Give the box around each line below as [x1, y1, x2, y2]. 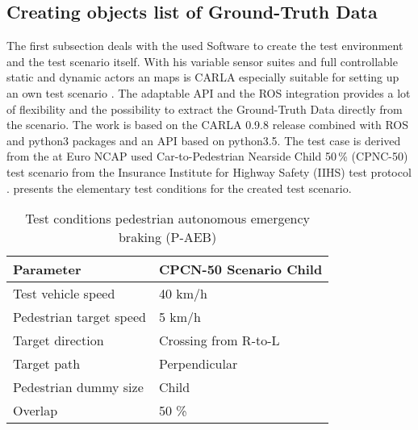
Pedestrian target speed [13, 307, 146, 327]
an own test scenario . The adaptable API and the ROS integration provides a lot [6, 84, 411, 101]
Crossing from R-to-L [158, 331, 280, 350]
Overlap [13, 401, 58, 420]
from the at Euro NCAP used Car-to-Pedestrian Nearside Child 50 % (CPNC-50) [6, 148, 408, 165]
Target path [13, 354, 81, 374]
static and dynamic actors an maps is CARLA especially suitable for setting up [6, 69, 399, 86]
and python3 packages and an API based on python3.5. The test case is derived [6, 132, 401, 148]
